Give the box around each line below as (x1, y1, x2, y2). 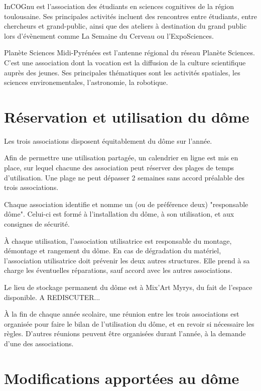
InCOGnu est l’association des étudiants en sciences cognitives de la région (4, 1, 234, 11)
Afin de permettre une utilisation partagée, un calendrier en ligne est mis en (4, 152, 238, 163)
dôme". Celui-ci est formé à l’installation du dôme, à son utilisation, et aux (4, 209, 234, 219)
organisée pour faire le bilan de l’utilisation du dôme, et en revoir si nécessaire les (4, 318, 254, 329)
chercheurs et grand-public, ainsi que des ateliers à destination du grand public (4, 21, 247, 31)
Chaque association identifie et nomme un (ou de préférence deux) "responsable (4, 199, 248, 209)
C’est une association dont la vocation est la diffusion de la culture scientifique (4, 57, 246, 67)
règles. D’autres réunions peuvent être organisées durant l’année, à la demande (4, 328, 246, 339)
